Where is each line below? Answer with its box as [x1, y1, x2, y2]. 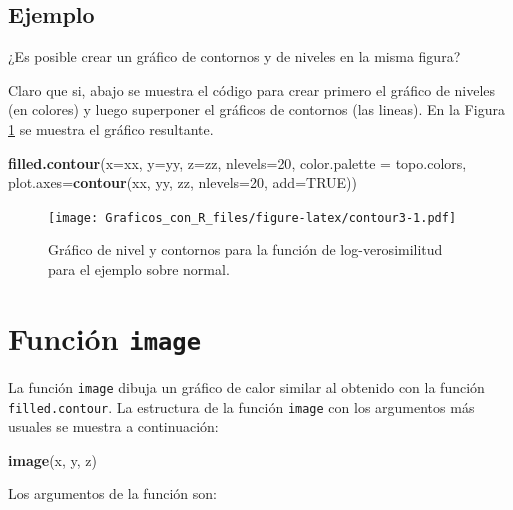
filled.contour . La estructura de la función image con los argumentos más [8, 396, 475, 417]
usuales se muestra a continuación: [8, 416, 219, 437]
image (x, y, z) [8, 449, 97, 470]
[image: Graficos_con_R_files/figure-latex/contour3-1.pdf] [48, 210, 457, 225]
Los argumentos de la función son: [8, 483, 217, 504]
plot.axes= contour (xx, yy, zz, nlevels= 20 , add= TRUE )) [8, 172, 357, 193]
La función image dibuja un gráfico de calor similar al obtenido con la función [8, 376, 485, 397]
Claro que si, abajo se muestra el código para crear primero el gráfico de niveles [8, 79, 496, 100]
